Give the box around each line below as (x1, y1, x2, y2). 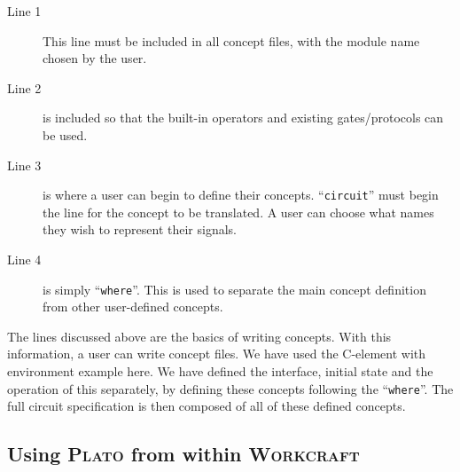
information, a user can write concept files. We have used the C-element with (7, 344, 426, 363)
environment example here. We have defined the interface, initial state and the (7, 362, 433, 381)
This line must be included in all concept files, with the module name (43, 31, 420, 50)
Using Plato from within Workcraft (7, 440, 360, 468)
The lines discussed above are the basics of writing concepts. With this (7, 326, 392, 345)
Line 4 (7, 250, 42, 268)
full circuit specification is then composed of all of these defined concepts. (7, 397, 406, 415)
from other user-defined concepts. (43, 297, 223, 316)
